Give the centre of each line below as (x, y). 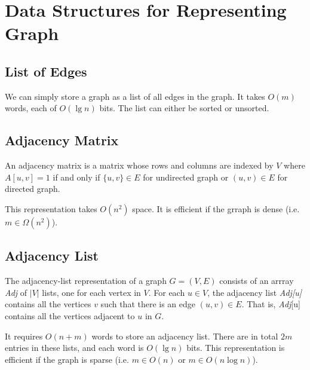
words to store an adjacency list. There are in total (185, 336)
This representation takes (51, 208)
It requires (24, 336)
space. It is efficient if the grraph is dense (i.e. (216, 208)
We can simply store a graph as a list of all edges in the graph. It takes (135, 96)
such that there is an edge (148, 304)
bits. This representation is (236, 348)
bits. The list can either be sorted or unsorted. (184, 108)
